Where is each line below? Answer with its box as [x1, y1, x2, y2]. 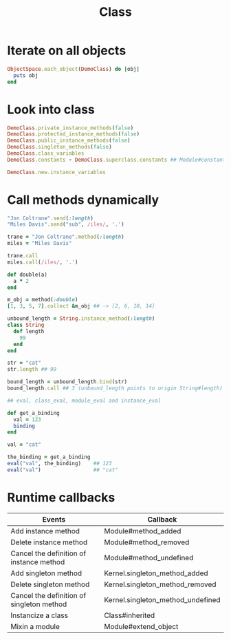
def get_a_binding [7, 409, 60, 416]
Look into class [7, 101, 95, 117]
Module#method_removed [104, 537, 190, 547]
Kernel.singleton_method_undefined [104, 595, 221, 604]
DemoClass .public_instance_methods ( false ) [7, 137, 131, 145]
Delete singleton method [10, 579, 90, 589]
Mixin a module [10, 621, 60, 631]
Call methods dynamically [7, 192, 159, 207]
